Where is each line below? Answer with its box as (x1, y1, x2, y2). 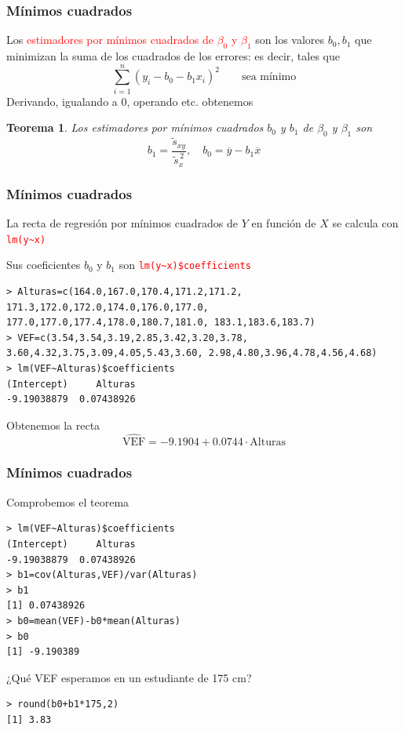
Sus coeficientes (6, 256, 81, 273)
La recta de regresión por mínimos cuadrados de (6, 215, 238, 231)
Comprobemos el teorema (6, 493, 130, 510)
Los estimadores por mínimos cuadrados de (6, 31, 213, 48)
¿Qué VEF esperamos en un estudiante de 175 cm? (6, 669, 252, 685)
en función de (251, 215, 316, 231)
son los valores (255, 31, 325, 48)
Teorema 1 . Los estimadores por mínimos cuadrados (6, 119, 264, 136)
